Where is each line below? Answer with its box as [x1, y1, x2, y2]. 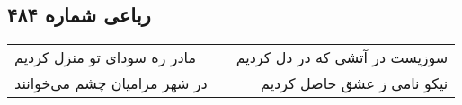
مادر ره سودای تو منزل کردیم [14, 47, 197, 68]
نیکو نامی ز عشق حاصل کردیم [260, 73, 449, 94]
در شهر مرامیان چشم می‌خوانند [14, 73, 208, 94]
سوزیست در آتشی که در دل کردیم [235, 47, 449, 68]
